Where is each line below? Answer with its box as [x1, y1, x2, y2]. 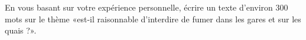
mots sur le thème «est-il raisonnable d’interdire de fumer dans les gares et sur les [5, 12, 301, 25]
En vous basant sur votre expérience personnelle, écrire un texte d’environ [5, 1, 273, 13]
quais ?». [5, 24, 37, 36]
